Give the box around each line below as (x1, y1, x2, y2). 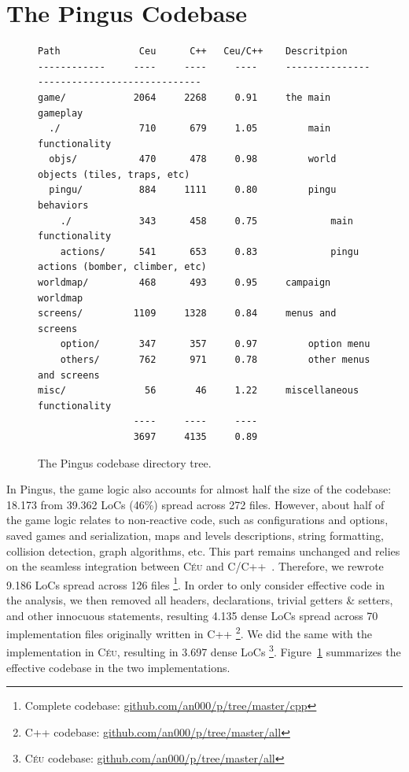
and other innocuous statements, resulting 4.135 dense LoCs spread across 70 (6, 607, 378, 623)
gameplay (38, 107, 83, 119)
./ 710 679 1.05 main (49, 123, 331, 135)
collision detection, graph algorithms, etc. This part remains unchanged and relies (6, 542, 400, 559)
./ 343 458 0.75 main (60, 215, 353, 227)
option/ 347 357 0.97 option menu (60, 338, 370, 350)
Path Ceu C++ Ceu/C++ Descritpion (38, 46, 348, 57)
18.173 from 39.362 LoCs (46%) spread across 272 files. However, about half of (6, 496, 385, 512)
